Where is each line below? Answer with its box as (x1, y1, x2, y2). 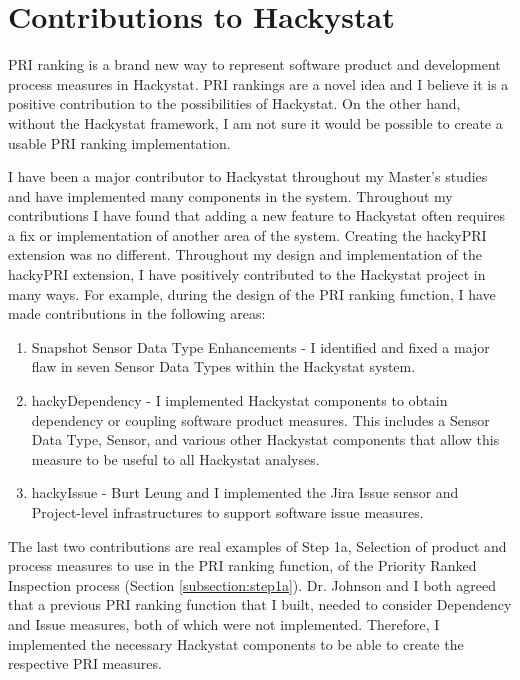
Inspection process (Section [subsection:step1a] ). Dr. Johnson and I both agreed (8, 574, 496, 595)
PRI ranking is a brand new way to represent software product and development (8, 54, 501, 75)
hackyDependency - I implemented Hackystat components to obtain (31, 390, 448, 411)
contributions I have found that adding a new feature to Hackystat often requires (8, 205, 506, 226)
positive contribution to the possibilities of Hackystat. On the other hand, (8, 93, 461, 114)
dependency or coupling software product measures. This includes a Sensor (31, 409, 490, 430)
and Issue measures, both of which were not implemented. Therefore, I (8, 613, 440, 634)
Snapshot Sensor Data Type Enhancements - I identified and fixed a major (31, 336, 490, 357)
